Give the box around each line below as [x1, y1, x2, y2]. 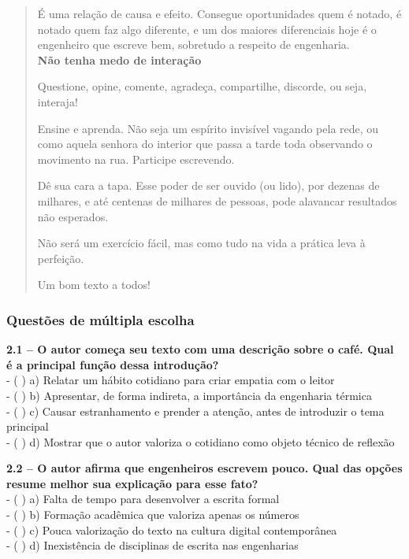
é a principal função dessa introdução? [6, 356, 219, 372]
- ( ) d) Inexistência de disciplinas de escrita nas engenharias [6, 537, 299, 553]
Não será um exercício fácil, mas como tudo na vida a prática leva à [37, 235, 366, 251]
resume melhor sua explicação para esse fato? [6, 475, 258, 491]
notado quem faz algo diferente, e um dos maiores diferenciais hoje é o [37, 20, 377, 37]
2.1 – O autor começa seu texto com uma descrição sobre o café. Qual [6, 341, 394, 357]
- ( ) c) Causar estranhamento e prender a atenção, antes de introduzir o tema [6, 402, 385, 419]
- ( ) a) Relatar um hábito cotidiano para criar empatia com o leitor [6, 372, 335, 388]
